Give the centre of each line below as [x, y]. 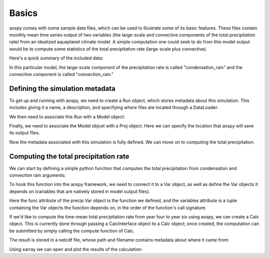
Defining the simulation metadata [62, 88]
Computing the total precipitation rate [69, 156]
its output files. [24, 133]
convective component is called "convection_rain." [61, 74]
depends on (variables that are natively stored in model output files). [80, 191]
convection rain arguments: [37, 175]
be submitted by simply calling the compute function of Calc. [72, 230]
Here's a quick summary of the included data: [56, 58]
